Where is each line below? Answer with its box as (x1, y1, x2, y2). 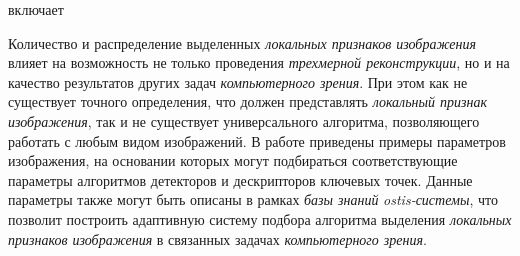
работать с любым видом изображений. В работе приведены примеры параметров (8, 130, 506, 151)
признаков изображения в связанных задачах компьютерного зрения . (8, 228, 427, 249)
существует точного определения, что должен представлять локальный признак (8, 91, 487, 112)
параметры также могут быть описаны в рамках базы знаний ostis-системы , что (8, 189, 499, 210)
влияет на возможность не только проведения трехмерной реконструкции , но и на (8, 52, 510, 73)
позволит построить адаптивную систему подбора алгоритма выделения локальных (8, 208, 512, 229)
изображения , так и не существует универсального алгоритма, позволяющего (8, 110, 480, 131)
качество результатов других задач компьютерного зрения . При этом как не (8, 71, 468, 92)
